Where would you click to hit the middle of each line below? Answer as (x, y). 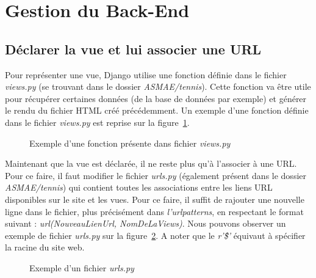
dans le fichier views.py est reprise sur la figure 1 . (97, 122)
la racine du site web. (45, 247)
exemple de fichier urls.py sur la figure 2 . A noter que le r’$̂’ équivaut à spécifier (155, 235)
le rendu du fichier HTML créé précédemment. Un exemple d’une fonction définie (157, 110)
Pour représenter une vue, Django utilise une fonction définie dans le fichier (146, 74)
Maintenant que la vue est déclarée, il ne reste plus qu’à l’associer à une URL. (151, 163)
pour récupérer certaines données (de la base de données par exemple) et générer (156, 98)
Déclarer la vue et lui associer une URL (133, 49)
